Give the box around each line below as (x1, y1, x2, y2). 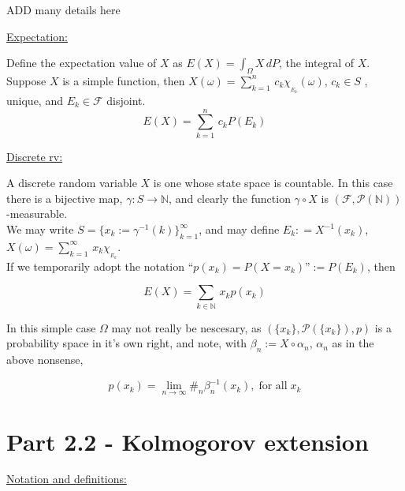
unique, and (6, 92, 63, 108)
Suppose (6, 72, 46, 88)
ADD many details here (6, 2, 121, 17)
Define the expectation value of (6, 54, 157, 71)
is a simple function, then (62, 72, 185, 88)
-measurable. (6, 205, 68, 222)
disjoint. (106, 92, 146, 108)
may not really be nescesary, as (111, 319, 262, 335)
